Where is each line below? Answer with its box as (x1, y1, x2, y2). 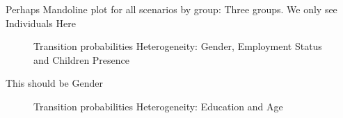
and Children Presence (33, 52, 130, 67)
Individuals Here (6, 15, 76, 30)
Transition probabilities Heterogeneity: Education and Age (33, 99, 283, 113)
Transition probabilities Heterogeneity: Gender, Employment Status (33, 39, 322, 53)
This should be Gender (6, 76, 103, 90)
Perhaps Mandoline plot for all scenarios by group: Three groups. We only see (6, 2, 337, 16)
